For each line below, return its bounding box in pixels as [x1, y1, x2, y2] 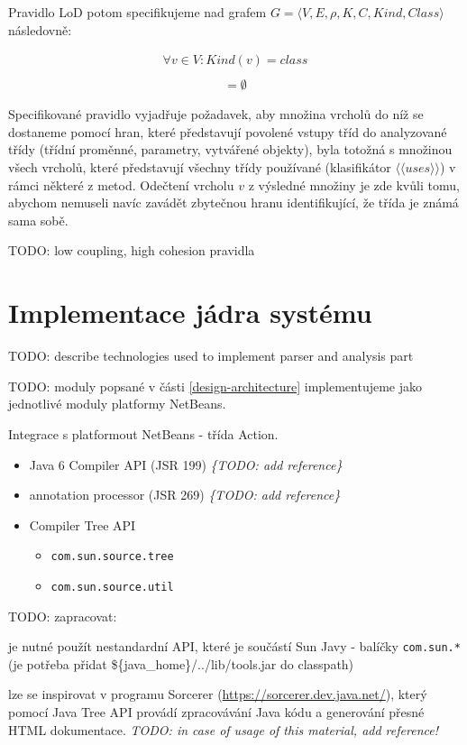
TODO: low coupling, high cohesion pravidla [8, 241, 255, 260]
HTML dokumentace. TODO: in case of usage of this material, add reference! [8, 720, 438, 739]
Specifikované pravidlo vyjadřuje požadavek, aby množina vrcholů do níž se [8, 105, 424, 124]
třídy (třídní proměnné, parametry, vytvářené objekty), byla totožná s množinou [8, 140, 453, 159]
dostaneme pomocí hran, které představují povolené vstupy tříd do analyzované [8, 122, 447, 141]
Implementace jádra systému [8, 294, 372, 331]
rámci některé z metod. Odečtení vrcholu [8, 175, 234, 194]
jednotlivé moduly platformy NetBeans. [8, 394, 226, 413]
